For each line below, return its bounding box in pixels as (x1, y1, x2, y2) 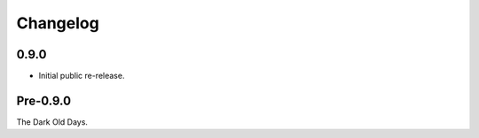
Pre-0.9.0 (16, 93, 71, 108)
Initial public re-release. (38, 71, 125, 81)
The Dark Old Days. (16, 116, 89, 127)
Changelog (16, 13, 99, 33)
